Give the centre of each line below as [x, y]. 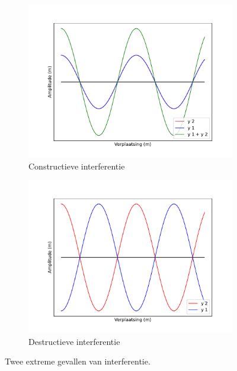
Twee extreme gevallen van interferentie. [78, 361]
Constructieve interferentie [77, 166]
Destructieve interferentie [74, 341]
